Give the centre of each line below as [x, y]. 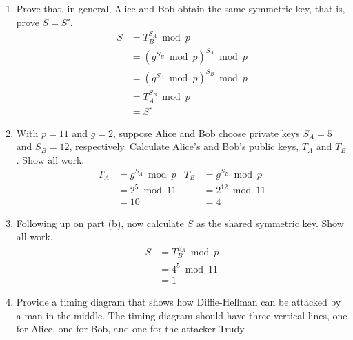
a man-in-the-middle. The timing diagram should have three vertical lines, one [182, 315]
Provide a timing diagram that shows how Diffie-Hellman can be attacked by [179, 301]
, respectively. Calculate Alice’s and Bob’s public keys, [184, 146]
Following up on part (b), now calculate [100, 223]
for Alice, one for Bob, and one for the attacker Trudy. [131, 329]
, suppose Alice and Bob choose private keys [206, 132]
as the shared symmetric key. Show [270, 223]
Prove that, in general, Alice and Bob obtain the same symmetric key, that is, [181, 8]
